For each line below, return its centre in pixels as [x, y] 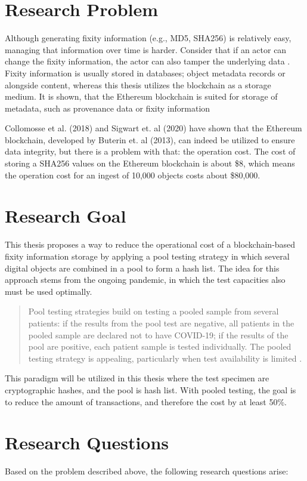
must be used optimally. [49, 291]
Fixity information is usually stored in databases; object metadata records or [145, 73]
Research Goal [66, 216]
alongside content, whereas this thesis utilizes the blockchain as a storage [138, 84]
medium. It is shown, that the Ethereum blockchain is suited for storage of [141, 96]
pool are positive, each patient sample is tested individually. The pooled [160, 346]
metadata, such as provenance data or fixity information [108, 108]
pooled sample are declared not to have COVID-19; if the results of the [158, 334]
